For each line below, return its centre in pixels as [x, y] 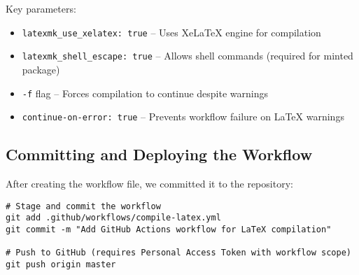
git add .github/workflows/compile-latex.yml [113, 218]
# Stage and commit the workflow [83, 206]
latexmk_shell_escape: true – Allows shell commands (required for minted [188, 56]
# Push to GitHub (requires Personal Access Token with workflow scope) [178, 253]
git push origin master [61, 264]
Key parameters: [41, 8]
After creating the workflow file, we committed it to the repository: [149, 184]
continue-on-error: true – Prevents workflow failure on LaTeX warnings [183, 117]
